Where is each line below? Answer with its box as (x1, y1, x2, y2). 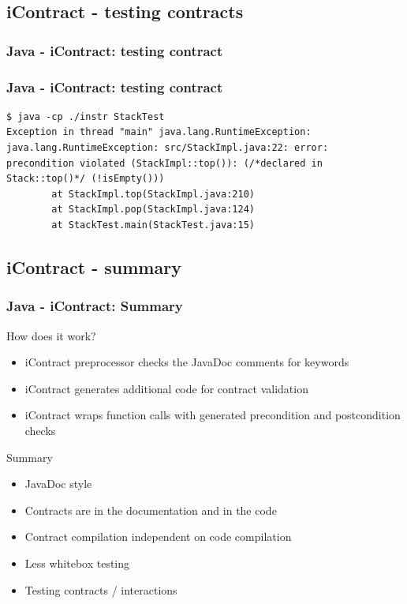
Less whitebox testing (24, 554, 130, 571)
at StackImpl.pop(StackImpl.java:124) (51, 204, 255, 216)
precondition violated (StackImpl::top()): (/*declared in (6, 157, 323, 169)
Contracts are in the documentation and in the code (24, 501, 277, 518)
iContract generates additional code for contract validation (24, 380, 308, 396)
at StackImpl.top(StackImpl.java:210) (51, 188, 255, 200)
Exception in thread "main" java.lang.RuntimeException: (6, 126, 312, 138)
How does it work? (6, 327, 96, 343)
